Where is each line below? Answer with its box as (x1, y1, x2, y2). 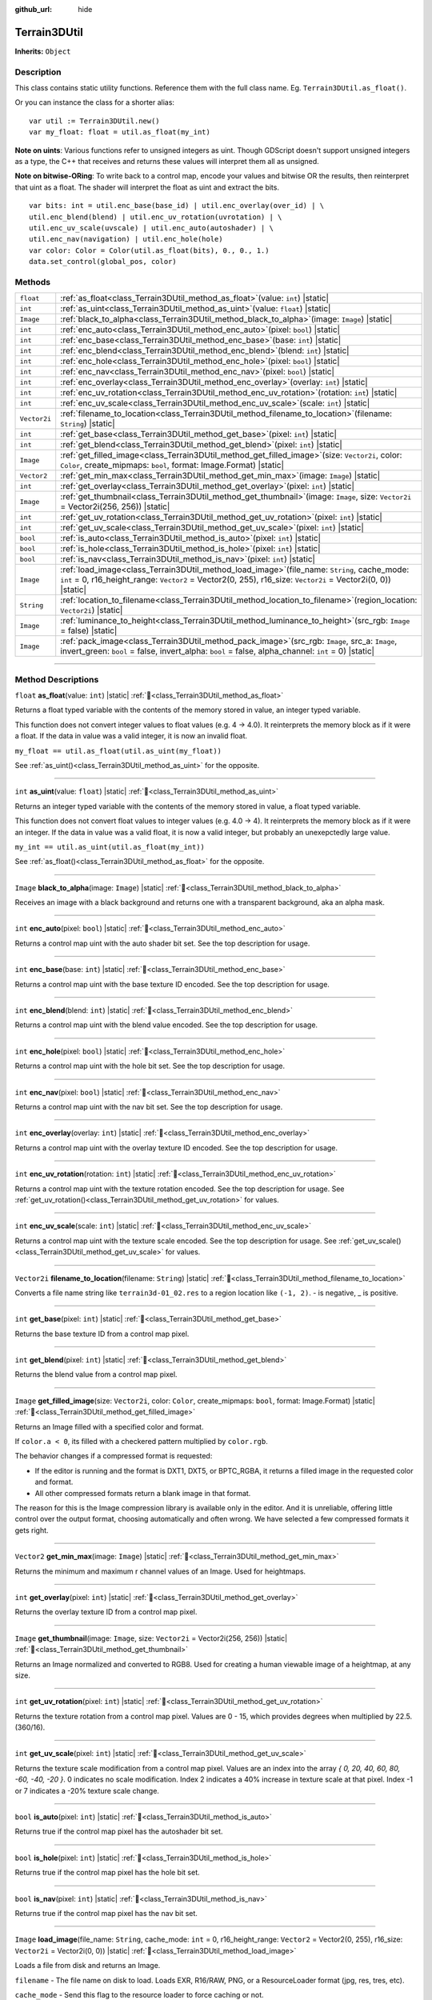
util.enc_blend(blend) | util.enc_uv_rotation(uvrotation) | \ (29, 212, 282, 222)
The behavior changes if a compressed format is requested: (14, 1451, 213, 1461)
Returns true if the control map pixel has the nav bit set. (14, 1908, 198, 1918)
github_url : (14, 5, 52, 14)
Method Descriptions (14, 674, 99, 685)
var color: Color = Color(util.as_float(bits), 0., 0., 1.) (29, 246, 270, 255)
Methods (14, 276, 51, 287)
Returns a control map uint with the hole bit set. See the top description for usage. (14, 1061, 286, 1071)
